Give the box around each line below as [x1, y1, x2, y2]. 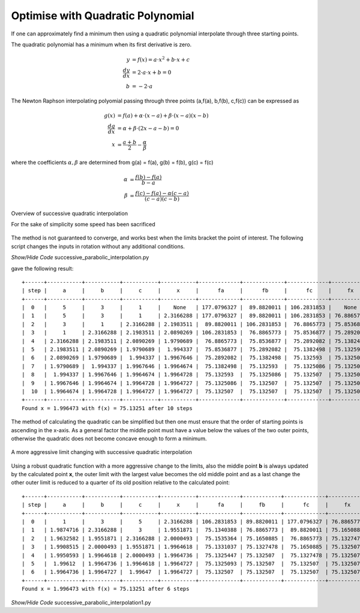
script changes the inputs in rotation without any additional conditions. [11, 243, 185, 250]
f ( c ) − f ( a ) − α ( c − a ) [135, 190, 189, 196]
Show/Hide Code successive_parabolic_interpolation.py [11, 254, 149, 261]
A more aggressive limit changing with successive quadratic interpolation [11, 448, 192, 456]
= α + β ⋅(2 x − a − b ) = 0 [117, 125, 179, 132]
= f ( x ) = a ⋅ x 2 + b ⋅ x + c [132, 55, 190, 63]
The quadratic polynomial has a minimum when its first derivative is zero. [11, 41, 192, 48]
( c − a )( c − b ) [144, 195, 180, 202]
